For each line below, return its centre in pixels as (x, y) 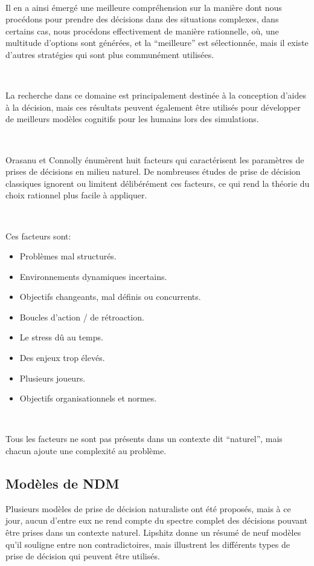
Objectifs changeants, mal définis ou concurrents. (110, 297)
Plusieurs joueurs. (53, 378)
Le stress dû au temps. (61, 337)
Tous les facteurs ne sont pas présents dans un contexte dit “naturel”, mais (144, 439)
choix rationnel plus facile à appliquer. (76, 195)
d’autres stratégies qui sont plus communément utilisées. (110, 54)
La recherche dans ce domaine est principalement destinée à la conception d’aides (156, 95)
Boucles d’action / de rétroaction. (82, 317)
